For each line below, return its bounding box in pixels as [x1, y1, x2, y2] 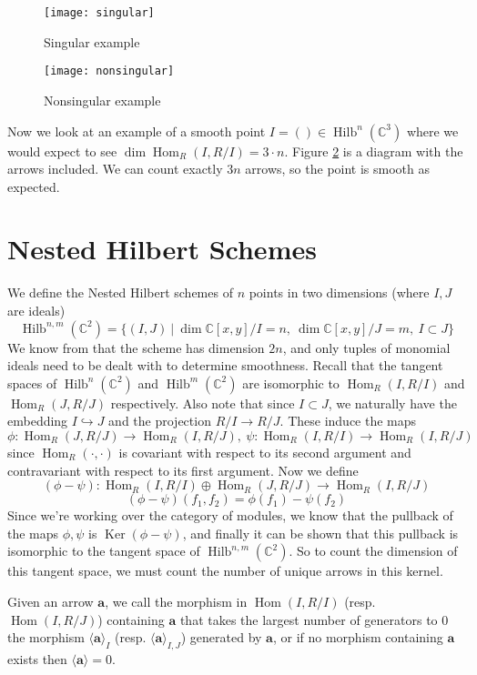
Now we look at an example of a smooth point [7, 121, 266, 140]
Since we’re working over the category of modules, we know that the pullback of [7, 506, 453, 525]
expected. [7, 176, 60, 196]
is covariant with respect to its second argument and [118, 442, 411, 461]
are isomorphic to [242, 373, 340, 392]
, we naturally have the [328, 393, 457, 412]
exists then [7, 649, 67, 668]
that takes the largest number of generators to [179, 610, 438, 629]
